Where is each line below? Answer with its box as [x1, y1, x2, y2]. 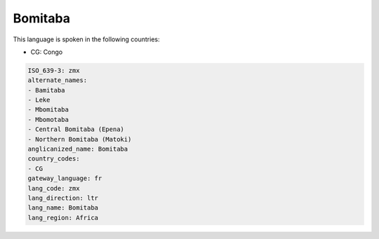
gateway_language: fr [27, 175, 102, 182]
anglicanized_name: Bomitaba [27, 145, 128, 153]
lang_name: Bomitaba [27, 204, 98, 212]
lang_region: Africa [27, 214, 98, 221]
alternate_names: [27, 76, 88, 84]
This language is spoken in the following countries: [13, 35, 160, 43]
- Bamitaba [27, 86, 65, 94]
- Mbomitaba [27, 106, 69, 114]
